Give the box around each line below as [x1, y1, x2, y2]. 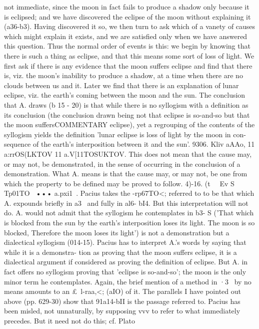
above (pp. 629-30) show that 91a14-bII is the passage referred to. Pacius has [4, 295, 240, 306]
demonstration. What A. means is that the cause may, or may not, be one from [4, 168, 247, 179]
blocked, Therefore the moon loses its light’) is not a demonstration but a [4, 227, 229, 237]
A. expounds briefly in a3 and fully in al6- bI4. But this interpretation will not [4, 197, 248, 208]
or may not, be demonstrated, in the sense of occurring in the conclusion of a [4, 158, 240, 169]
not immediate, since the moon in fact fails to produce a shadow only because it [4, 2, 249, 12]
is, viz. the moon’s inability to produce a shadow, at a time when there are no [4, 70, 243, 81]
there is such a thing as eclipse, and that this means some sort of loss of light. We [4, 50, 254, 61]
